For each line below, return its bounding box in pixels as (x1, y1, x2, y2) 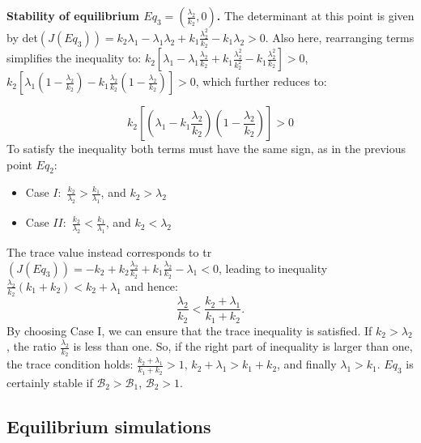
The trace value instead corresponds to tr (6, 244, 212, 261)
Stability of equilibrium (6, 7, 139, 23)
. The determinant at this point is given (216, 7, 415, 23)
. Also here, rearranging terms (265, 28, 415, 45)
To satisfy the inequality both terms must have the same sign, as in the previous (6, 140, 406, 157)
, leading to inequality (218, 259, 328, 276)
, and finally (277, 356, 337, 373)
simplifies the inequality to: (6, 49, 142, 66)
